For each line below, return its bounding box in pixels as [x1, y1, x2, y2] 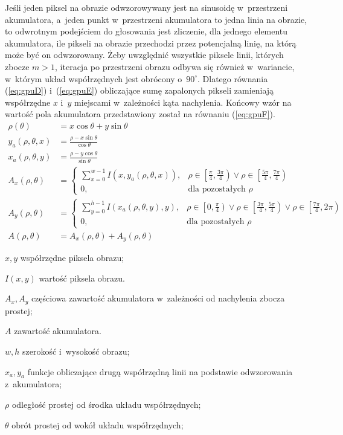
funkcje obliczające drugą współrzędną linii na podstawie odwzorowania [27, 365, 293, 378]
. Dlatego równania [197, 72, 268, 85]
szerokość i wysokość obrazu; [22, 345, 130, 358]
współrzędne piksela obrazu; [20, 251, 124, 264]
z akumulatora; [5, 378, 62, 390]
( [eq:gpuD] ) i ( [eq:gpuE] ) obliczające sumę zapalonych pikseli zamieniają [5, 84, 274, 97]
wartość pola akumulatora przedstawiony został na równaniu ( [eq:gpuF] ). [5, 108, 275, 120]
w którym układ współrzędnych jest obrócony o [5, 72, 182, 85]
